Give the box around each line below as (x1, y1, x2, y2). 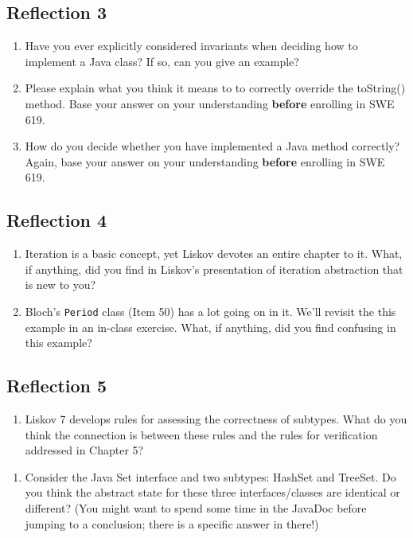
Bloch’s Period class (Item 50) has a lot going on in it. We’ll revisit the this (25, 302, 396, 319)
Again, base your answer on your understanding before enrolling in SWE (25, 153, 385, 170)
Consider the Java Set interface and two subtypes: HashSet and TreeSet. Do (25, 468, 396, 485)
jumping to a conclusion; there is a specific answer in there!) (25, 515, 319, 532)
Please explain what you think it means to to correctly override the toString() (25, 80, 406, 96)
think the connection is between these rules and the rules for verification (25, 426, 378, 442)
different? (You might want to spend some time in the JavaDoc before (25, 499, 367, 516)
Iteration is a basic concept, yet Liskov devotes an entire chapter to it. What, (25, 245, 403, 262)
